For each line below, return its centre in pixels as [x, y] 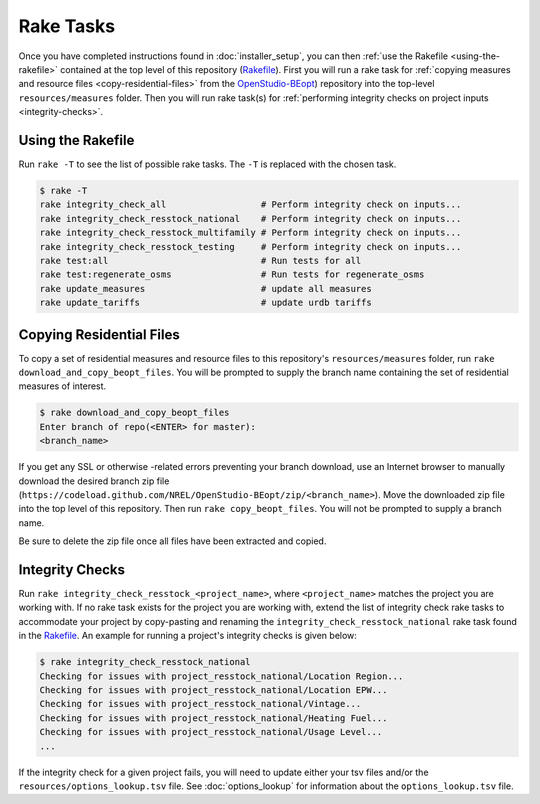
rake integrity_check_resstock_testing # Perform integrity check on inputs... [250, 246]
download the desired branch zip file [94, 481]
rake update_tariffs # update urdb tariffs [205, 303]
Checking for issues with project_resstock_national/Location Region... [221, 676]
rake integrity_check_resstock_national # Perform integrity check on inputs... [250, 218]
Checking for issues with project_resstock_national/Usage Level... [211, 732]
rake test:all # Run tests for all [200, 260]
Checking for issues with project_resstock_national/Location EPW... [213, 689]
